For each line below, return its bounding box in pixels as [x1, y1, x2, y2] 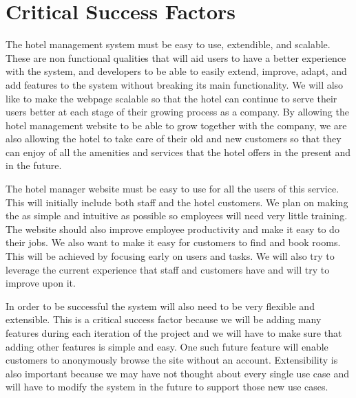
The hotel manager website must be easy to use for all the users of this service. [6, 181, 339, 196]
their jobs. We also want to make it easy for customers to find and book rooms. [6, 235, 341, 250]
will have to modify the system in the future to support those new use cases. [6, 379, 328, 394]
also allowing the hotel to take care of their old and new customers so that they [6, 131, 342, 146]
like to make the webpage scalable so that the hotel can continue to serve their [6, 91, 337, 105]
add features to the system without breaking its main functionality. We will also [6, 77, 344, 91]
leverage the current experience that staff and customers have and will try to [6, 262, 330, 276]
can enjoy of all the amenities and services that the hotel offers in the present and [6, 144, 350, 159]
